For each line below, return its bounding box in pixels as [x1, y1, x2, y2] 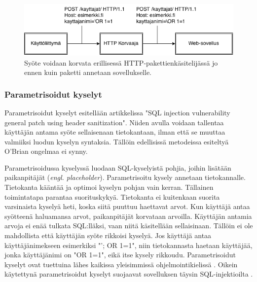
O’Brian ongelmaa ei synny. [4, 146, 88, 156]
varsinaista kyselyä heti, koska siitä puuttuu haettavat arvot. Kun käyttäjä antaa [4, 201, 250, 211]
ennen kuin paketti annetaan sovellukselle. [24, 67, 152, 77]
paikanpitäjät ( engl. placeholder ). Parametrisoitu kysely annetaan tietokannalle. [4, 172, 246, 182]
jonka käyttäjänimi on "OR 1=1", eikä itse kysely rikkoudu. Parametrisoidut [4, 249, 236, 260]
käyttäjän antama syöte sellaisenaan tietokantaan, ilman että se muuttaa [4, 127, 225, 137]
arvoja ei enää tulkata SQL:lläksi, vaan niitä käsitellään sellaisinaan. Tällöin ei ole [4, 220, 253, 231]
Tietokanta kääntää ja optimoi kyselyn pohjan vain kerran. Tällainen [4, 182, 214, 192]
